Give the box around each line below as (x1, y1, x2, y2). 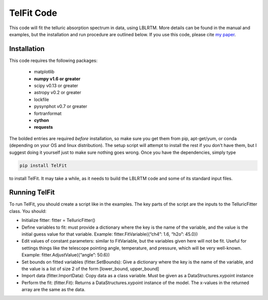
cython (34, 117, 49, 123)
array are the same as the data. (21, 287, 85, 293)
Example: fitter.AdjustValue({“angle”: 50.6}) (21, 252, 110, 258)
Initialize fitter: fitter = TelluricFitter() (21, 217, 96, 223)
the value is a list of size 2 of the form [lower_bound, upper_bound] (21, 265, 159, 272)
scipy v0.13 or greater (34, 83, 78, 89)
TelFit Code (9, 7, 57, 18)
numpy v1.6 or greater (34, 76, 81, 82)
